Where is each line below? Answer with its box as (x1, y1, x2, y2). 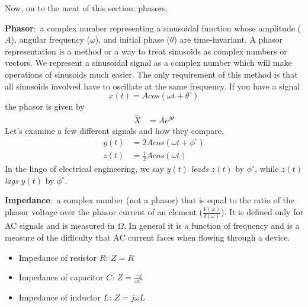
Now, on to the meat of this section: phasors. (5, 2, 168, 14)
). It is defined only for (220, 206, 303, 218)
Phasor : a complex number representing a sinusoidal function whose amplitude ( (5, 21, 301, 34)
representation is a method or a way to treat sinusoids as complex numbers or (5, 44, 287, 57)
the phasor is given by (5, 100, 85, 113)
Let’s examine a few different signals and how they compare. (5, 124, 224, 136)
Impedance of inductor (18, 291, 101, 303)
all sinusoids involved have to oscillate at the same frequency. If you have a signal (5, 79, 300, 92)
